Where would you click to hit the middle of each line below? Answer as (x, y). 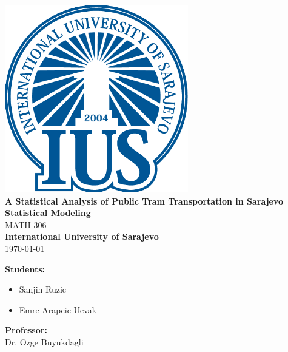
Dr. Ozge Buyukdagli (44, 341)
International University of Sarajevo (82, 236)
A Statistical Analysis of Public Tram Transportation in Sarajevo (144, 201)
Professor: (26, 330)
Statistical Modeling (48, 213)
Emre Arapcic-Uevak (58, 309)
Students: (25, 269)
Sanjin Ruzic (43, 289)
